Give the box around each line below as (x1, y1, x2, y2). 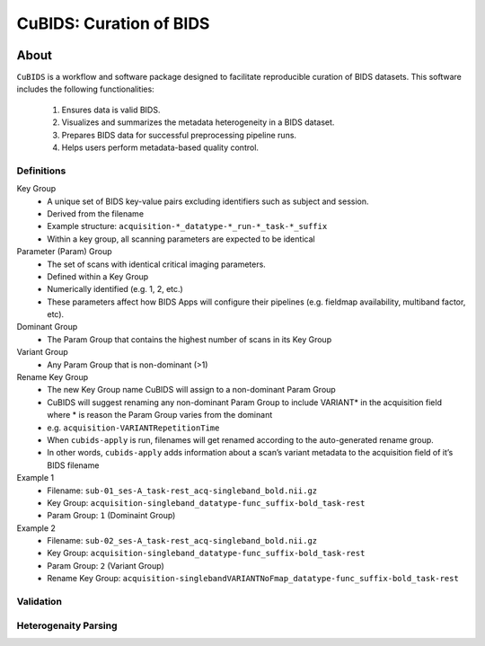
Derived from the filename (47, 208, 144, 219)
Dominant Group (16, 322, 78, 332)
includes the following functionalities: (16, 84, 154, 94)
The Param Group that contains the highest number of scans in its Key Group (47, 333, 332, 345)
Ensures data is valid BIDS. (61, 104, 161, 115)
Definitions (16, 164, 66, 177)
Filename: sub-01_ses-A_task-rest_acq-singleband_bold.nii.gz (47, 485, 318, 496)
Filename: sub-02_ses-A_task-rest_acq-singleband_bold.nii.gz (47, 535, 318, 546)
